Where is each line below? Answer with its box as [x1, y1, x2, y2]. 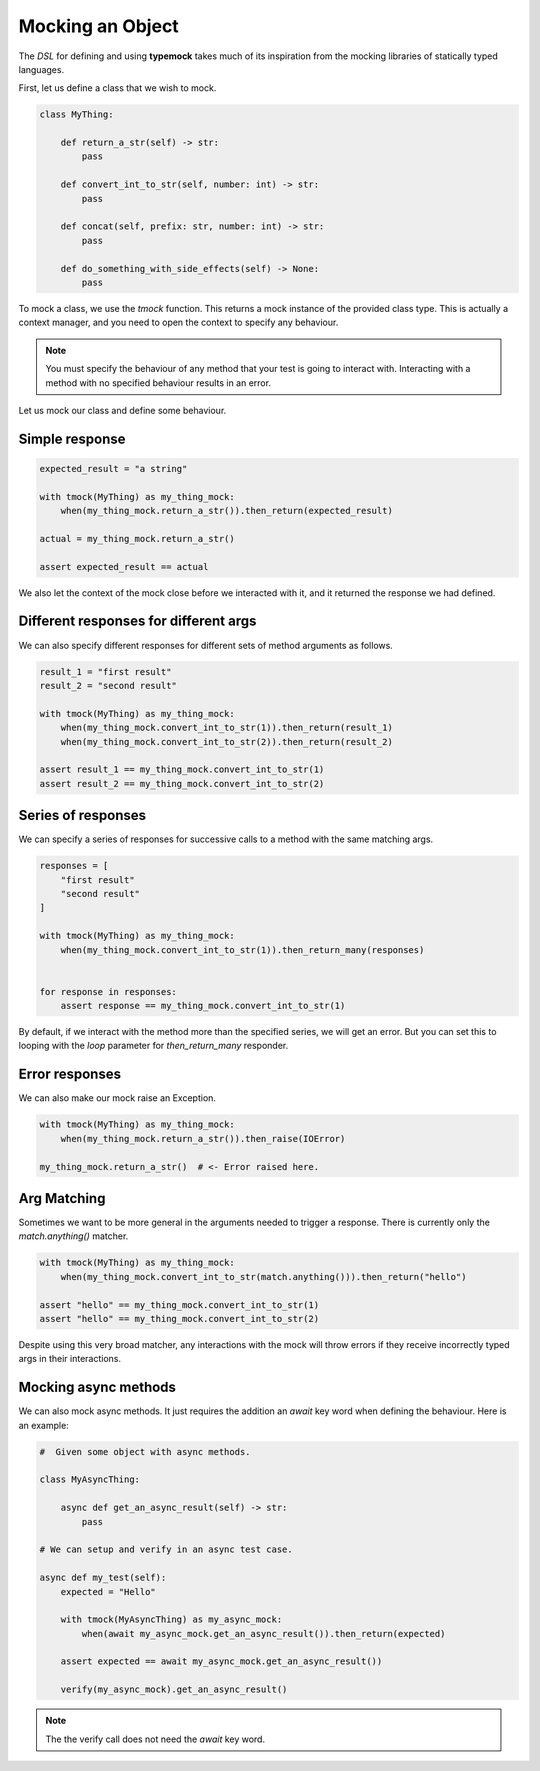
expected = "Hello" [60, 1586, 157, 1597]
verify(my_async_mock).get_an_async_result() [60, 1684, 288, 1695]
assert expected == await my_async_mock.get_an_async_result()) [60, 1656, 383, 1667]
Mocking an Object [18, 15, 179, 37]
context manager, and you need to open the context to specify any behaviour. [18, 316, 339, 329]
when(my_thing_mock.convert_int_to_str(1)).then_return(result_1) [60, 722, 394, 734]
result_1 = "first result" [39, 666, 172, 677]
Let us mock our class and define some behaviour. [18, 404, 227, 416]
